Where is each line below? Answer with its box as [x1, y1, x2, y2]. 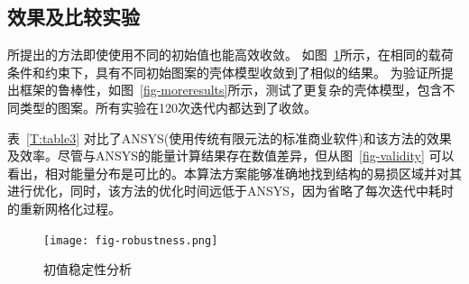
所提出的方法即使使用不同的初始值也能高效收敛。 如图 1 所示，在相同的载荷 [7, 45, 454, 64]
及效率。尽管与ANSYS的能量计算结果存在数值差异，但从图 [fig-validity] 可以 [7, 146, 455, 165]
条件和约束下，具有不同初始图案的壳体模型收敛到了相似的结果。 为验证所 [7, 62, 441, 81]
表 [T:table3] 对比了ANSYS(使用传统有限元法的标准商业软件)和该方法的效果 [7, 128, 452, 147]
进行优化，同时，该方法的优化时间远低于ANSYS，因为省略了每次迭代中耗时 [7, 181, 455, 200]
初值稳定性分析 [43, 260, 132, 279]
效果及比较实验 [7, 3, 140, 31]
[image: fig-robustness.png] [43, 234, 218, 247]
